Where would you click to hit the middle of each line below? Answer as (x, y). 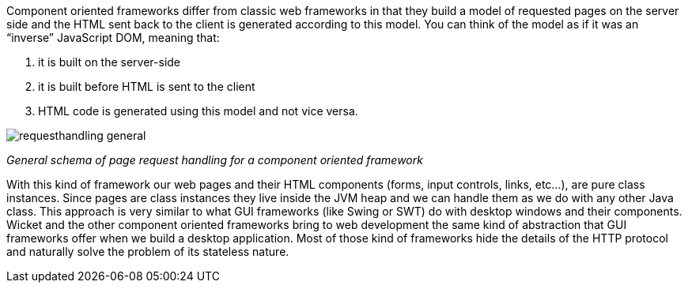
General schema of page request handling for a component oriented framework (215, 160)
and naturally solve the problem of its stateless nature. (148, 251)
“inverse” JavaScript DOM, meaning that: (113, 38)
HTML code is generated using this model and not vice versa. (198, 111)
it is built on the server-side (110, 62)
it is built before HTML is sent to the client (147, 86)
